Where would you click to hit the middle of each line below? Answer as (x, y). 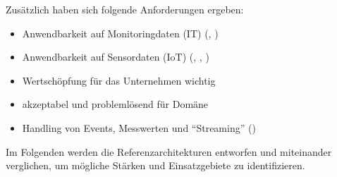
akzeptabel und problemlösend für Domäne (115, 104)
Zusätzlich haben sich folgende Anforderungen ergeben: (125, 9)
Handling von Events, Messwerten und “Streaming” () (139, 127)
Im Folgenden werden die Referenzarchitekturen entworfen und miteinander (169, 151)
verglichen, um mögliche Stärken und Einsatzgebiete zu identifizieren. (155, 165)
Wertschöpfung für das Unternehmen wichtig (119, 80)
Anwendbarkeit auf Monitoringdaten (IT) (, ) (120, 33)
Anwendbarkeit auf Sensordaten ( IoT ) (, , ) (116, 57)
